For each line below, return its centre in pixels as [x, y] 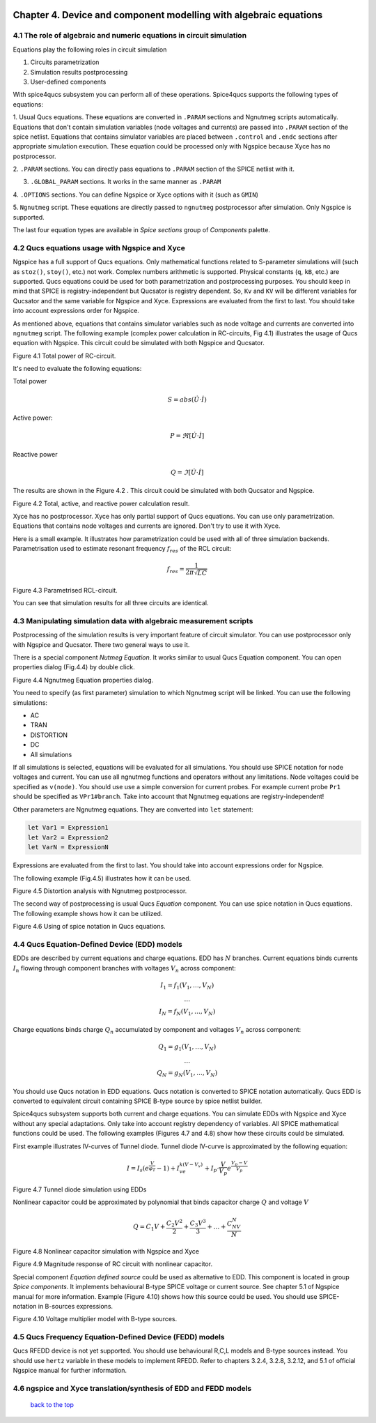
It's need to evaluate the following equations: [77, 369]
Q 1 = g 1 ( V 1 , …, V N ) [187, 1048]
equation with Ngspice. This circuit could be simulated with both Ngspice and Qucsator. [139, 343]
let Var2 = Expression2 [68, 837]
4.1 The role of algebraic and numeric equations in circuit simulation [130, 36]
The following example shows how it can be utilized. [88, 913]
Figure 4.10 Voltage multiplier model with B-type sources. [95, 1319]
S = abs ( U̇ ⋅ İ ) [187, 399]
